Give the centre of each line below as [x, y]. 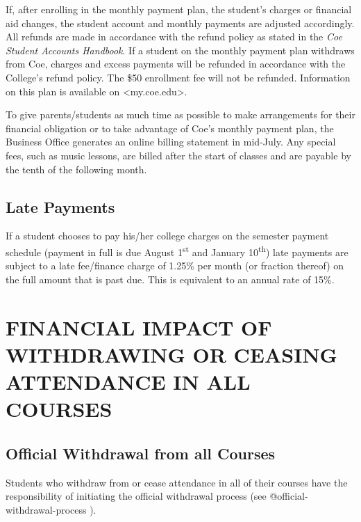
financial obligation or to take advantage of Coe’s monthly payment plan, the [170, 128]
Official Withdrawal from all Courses [141, 453]
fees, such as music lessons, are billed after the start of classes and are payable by [178, 155]
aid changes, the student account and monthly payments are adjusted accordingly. [180, 23]
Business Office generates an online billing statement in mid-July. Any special [171, 142]
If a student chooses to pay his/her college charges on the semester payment [167, 236]
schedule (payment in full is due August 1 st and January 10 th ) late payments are [177, 251]
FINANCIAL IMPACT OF [139, 327]
